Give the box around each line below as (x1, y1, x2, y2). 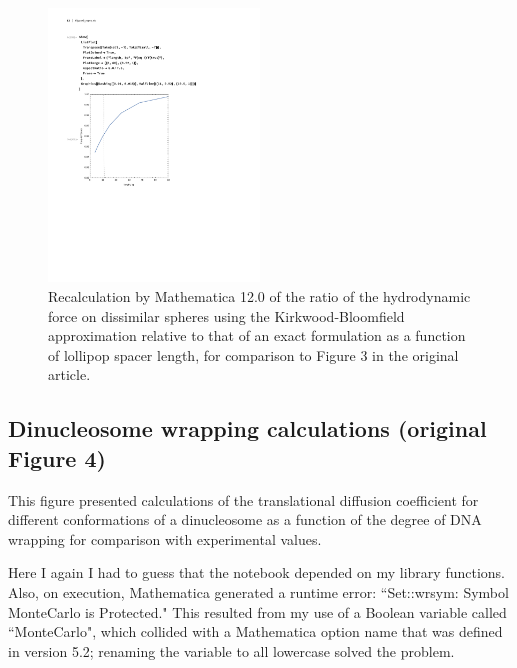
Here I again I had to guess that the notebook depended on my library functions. (8, 562, 505, 583)
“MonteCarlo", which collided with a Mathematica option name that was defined (8, 621, 503, 642)
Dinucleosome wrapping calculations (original (8, 413, 487, 444)
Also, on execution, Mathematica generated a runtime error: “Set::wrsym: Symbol (8, 581, 509, 602)
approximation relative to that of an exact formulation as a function (48, 325, 466, 346)
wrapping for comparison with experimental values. (8, 528, 322, 549)
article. (48, 364, 91, 385)
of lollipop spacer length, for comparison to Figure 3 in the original (48, 344, 459, 365)
